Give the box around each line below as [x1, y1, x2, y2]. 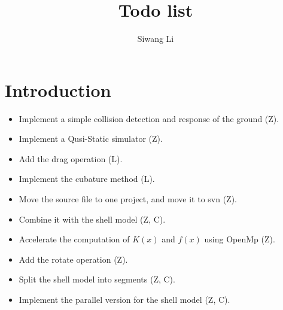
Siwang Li [137, 32, 174, 45]
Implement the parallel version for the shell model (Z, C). [19, 293, 230, 305]
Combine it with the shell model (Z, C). [19, 212, 166, 225]
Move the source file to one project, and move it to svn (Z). [19, 193, 237, 205]
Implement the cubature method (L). [19, 172, 155, 185]
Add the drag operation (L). [19, 152, 123, 165]
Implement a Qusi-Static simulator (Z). [19, 132, 163, 145]
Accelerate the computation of [19, 233, 130, 245]
